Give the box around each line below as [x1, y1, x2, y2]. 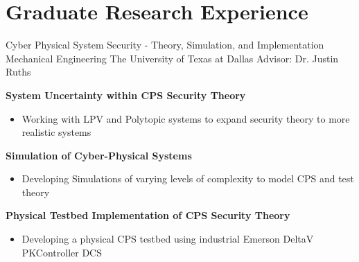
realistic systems [21, 125, 91, 139]
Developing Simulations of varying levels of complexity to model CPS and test [21, 171, 354, 186]
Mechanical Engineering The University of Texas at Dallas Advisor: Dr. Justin [6, 51, 339, 65]
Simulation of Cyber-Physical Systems [6, 148, 192, 162]
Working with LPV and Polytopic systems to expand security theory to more [21, 111, 350, 125]
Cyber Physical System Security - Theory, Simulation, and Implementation [6, 37, 324, 52]
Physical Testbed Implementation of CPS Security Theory [6, 208, 290, 222]
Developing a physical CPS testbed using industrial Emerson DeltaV [21, 232, 314, 246]
